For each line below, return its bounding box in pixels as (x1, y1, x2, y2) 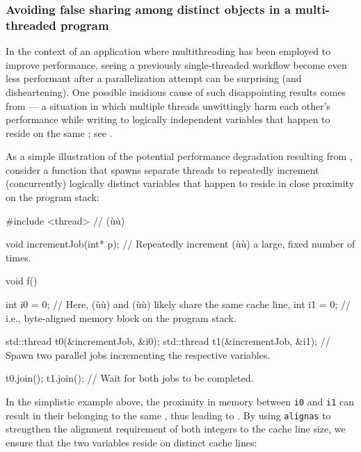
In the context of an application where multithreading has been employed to (6, 44, 331, 58)
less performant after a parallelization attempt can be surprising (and (6, 71, 302, 86)
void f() (6, 273, 38, 288)
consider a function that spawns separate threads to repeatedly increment (6, 162, 319, 177)
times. (6, 250, 31, 264)
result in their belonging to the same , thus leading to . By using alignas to (6, 407, 331, 422)
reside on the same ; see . (6, 125, 113, 140)
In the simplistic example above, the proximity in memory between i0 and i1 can (6, 394, 354, 409)
